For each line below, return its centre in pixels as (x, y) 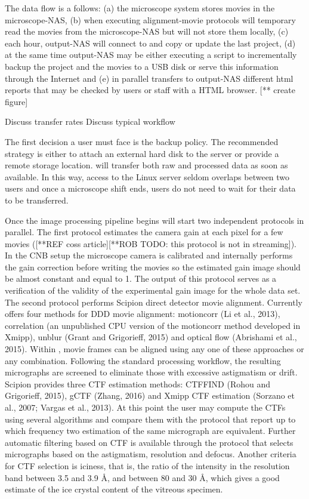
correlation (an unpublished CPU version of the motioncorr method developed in (153, 325)
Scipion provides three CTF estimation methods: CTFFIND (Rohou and (138, 384)
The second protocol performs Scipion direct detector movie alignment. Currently (154, 302)
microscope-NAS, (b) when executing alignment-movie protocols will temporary (150, 19)
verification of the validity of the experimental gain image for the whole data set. (153, 290)
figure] (16, 101)
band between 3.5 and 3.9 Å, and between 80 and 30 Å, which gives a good (142, 477)
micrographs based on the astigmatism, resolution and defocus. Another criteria (151, 454)
